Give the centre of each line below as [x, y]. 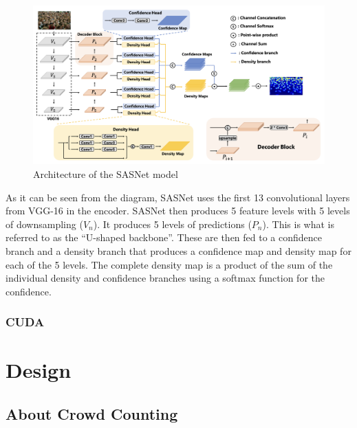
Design [39, 370]
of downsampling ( [44, 224]
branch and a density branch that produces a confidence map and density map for [178, 251]
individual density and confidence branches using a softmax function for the [165, 278]
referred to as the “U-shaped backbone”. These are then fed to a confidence [164, 237]
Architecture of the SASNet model [106, 174]
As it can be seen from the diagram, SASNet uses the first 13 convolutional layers [178, 197]
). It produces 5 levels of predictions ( [172, 224]
